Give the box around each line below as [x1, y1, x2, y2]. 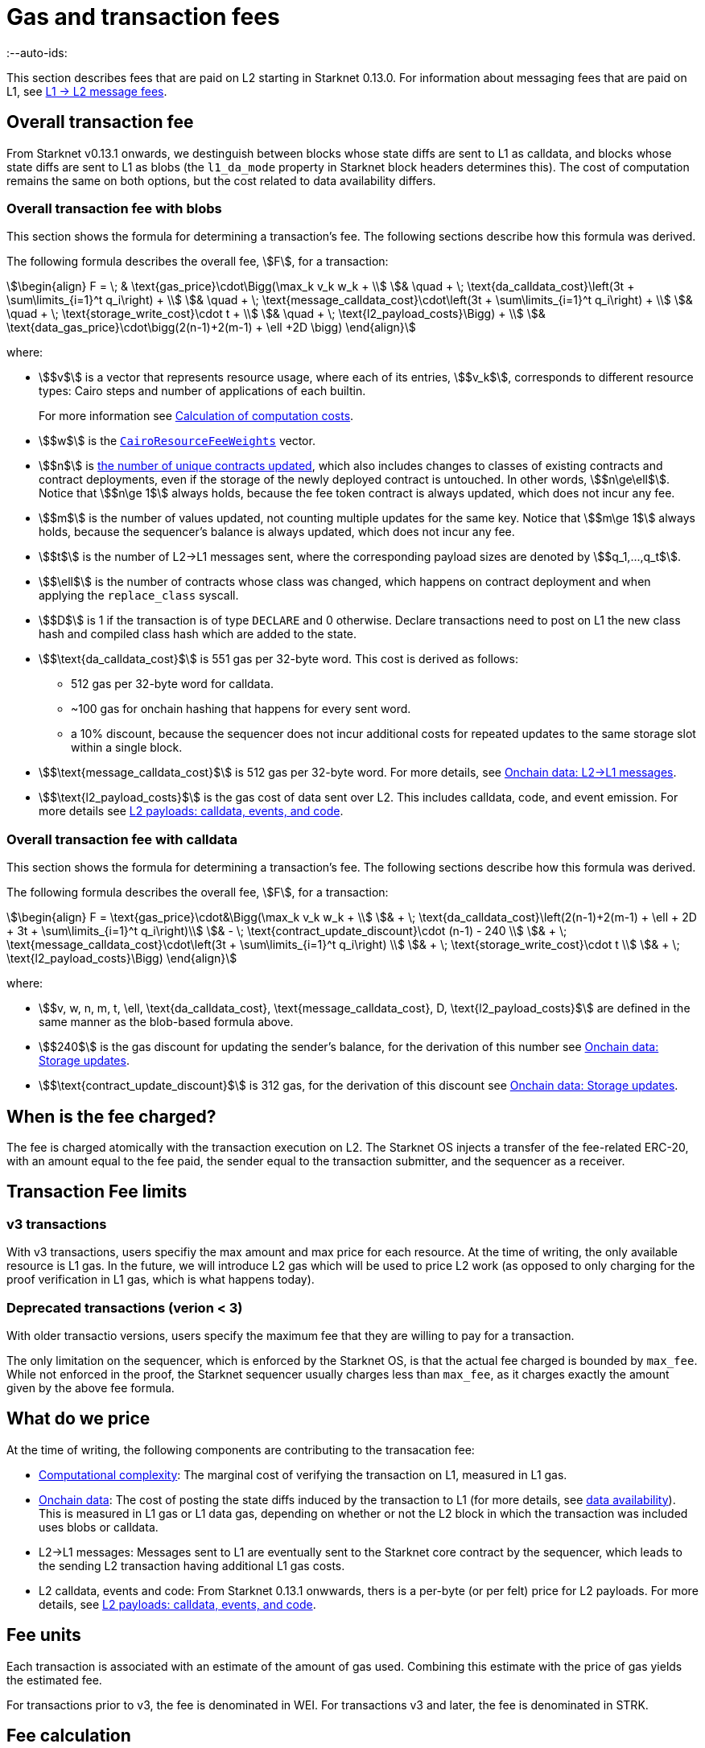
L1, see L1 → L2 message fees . [6, 84, 167, 98]
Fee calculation [6, 1725, 131, 1746]
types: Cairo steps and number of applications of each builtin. [39, 384, 366, 398]
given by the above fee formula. [6, 1380, 175, 1395]
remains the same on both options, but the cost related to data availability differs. [6, 173, 436, 188]
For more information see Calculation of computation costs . [39, 409, 354, 423]
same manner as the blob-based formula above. [39, 1015, 294, 1029]
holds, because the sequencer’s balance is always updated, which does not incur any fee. [39, 525, 515, 539]
